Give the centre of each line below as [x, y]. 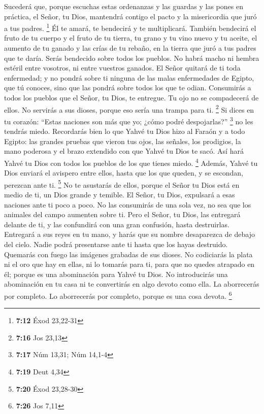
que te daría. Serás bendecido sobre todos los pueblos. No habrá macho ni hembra [132, 58]
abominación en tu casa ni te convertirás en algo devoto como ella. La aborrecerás [132, 284]
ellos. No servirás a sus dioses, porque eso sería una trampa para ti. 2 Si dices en [129, 109]
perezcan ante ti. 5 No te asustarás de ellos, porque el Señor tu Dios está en [122, 184]
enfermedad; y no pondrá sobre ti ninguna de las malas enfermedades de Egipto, [129, 77]
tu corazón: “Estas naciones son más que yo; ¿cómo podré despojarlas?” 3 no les [129, 120]
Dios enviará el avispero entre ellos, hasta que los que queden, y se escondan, [124, 173]
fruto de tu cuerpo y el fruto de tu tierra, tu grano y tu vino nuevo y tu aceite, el [131, 38]
